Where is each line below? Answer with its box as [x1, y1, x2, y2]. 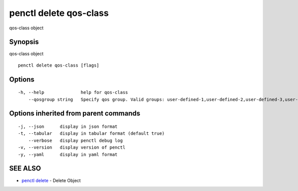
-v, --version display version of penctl [18, 145, 126, 150]
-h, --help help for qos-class [18, 90, 129, 95]
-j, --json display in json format [18, 124, 118, 129]
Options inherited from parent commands [9, 109, 141, 118]
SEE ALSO [9, 164, 41, 173]
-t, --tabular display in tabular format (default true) [18, 131, 165, 136]
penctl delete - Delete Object [21, 177, 81, 184]
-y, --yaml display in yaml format [18, 152, 118, 157]
